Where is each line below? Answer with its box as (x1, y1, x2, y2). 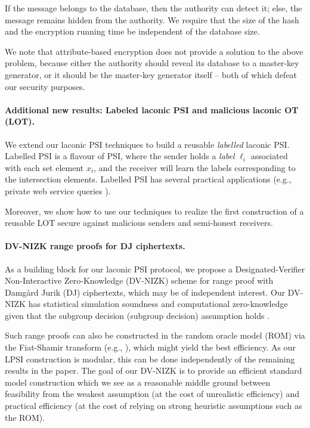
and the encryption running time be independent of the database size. (5, 25, 260, 38)
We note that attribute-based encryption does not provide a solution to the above (5, 45, 303, 57)
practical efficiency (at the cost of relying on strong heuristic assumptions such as (5, 399, 302, 412)
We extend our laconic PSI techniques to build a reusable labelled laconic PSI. (5, 138, 290, 150)
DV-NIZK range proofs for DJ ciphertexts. (5, 240, 185, 252)
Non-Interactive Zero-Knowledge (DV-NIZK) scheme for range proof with (5, 274, 274, 287)
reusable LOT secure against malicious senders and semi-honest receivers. (5, 216, 273, 229)
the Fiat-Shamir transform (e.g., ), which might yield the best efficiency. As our (5, 341, 296, 353)
